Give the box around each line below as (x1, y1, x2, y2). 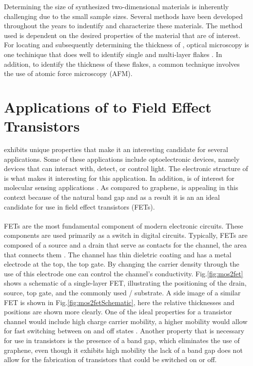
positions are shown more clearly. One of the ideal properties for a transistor (4, 307, 232, 317)
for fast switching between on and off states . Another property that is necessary (4, 326, 245, 336)
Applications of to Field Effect (4, 96, 212, 116)
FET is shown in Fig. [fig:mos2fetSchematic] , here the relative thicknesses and (4, 297, 234, 307)
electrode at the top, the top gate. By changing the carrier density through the (4, 259, 239, 269)
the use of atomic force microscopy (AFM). (4, 68, 133, 78)
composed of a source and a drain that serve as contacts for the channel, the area (4, 240, 247, 250)
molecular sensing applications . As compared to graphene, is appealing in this (4, 182, 238, 193)
